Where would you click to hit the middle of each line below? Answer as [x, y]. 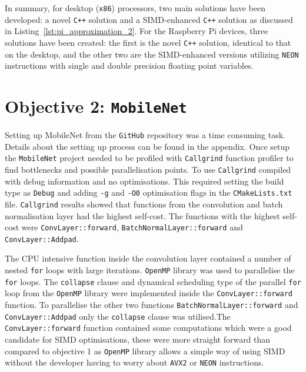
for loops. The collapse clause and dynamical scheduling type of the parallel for [153, 281]
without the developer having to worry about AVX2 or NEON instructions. [134, 362]
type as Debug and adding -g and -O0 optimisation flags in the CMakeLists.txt [149, 192]
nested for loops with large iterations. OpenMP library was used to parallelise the [150, 270]
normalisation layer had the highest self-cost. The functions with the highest [142, 215]
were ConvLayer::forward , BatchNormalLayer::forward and [132, 227]
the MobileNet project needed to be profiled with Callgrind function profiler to [149, 158]
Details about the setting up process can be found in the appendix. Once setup [147, 146]
